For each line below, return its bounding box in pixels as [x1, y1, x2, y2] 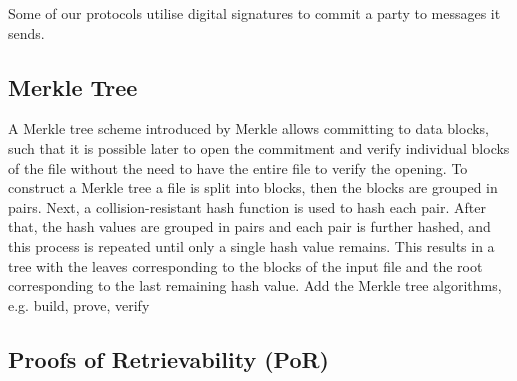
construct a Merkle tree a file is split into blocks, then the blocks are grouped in [8, 177, 498, 198]
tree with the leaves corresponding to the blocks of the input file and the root [8, 255, 483, 276]
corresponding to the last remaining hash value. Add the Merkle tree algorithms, [8, 275, 502, 296]
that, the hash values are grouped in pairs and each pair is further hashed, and [8, 216, 491, 237]
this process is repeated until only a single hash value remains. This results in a [8, 235, 495, 256]
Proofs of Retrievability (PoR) [8, 343, 329, 374]
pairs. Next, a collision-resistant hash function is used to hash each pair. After [8, 196, 486, 217]
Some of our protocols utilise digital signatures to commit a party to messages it [8, 3, 501, 23]
